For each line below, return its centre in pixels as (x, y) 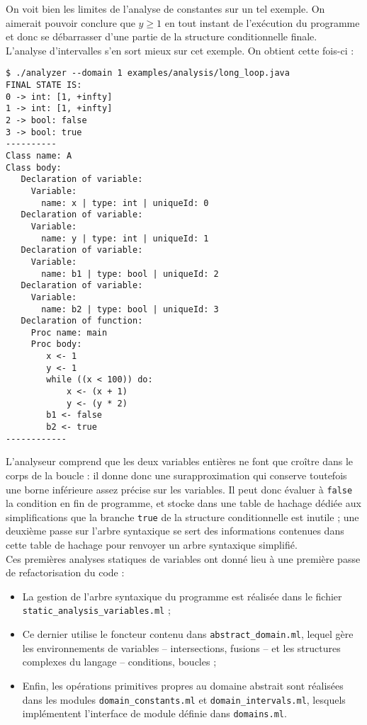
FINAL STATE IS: (44, 85)
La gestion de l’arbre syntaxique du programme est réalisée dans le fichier (182, 596)
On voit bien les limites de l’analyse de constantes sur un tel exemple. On (165, 8)
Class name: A (39, 155)
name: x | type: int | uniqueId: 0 (125, 203)
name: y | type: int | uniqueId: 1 (125, 238)
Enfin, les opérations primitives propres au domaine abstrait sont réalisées (183, 685)
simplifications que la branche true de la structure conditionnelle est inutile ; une (182, 516)
